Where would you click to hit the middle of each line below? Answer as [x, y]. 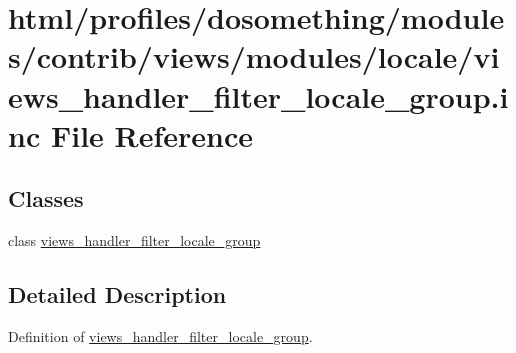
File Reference [152, 134]
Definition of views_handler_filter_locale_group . [160, 335]
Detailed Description [117, 294]
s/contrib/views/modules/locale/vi [254, 56]
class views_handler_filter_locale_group [134, 240]
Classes [46, 198]
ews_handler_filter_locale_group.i [258, 95]
